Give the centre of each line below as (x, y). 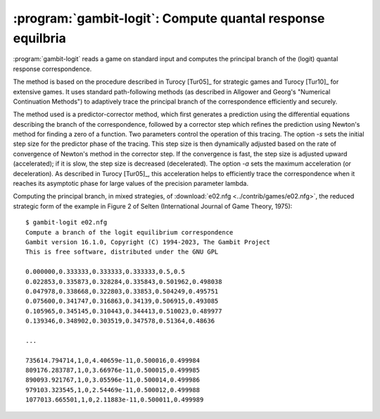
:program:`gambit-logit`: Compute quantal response (169, 18)
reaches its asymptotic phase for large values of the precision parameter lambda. (131, 184)
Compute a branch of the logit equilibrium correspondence (129, 232)
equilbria (39, 38)
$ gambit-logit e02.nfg (66, 223)
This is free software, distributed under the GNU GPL (122, 252)
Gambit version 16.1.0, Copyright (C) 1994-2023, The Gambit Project (148, 242)
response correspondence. (52, 69)
